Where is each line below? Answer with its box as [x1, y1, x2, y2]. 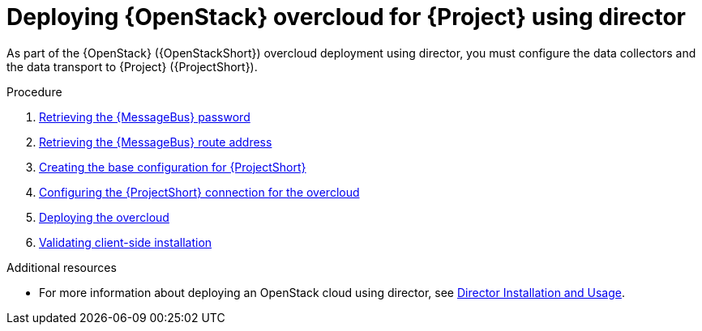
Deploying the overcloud [39, 210, 169, 224]
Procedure [6, 84, 62, 99]
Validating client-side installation [39, 235, 212, 249]
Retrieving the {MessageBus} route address [39, 134, 272, 149]
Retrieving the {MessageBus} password [39, 109, 250, 124]
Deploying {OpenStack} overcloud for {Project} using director [6, 3, 686, 31]
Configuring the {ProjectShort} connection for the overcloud [39, 185, 360, 199]
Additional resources [6, 260, 117, 274]
